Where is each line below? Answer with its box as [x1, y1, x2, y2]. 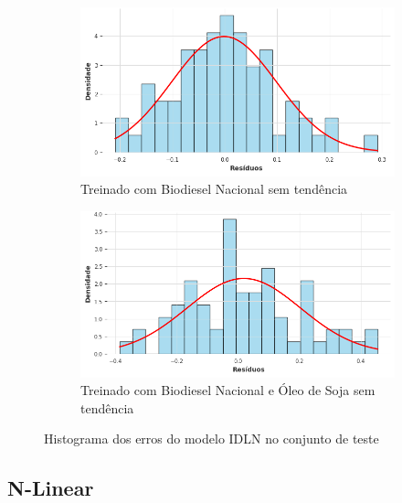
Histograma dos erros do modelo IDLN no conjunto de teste [44, 429, 379, 448]
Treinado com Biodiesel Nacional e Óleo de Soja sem [80, 380, 376, 400]
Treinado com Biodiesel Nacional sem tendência [80, 179, 348, 198]
